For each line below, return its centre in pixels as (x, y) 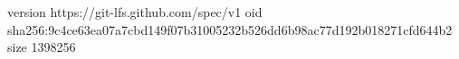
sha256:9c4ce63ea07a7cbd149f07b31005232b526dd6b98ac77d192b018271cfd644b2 (230, 29)
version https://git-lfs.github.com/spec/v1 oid (135, 12)
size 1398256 (42, 47)
